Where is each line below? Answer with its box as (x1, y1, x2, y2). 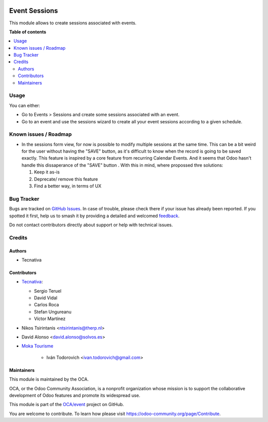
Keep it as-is (34, 169, 60, 175)
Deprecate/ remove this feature (34, 176, 98, 182)
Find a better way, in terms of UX (34, 183, 102, 189)
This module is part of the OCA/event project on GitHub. (9, 402, 124, 408)
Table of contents (9, 29, 47, 35)
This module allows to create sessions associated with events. (9, 20, 136, 26)
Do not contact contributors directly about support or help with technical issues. (9, 222, 173, 228)
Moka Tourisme (21, 343, 54, 349)
